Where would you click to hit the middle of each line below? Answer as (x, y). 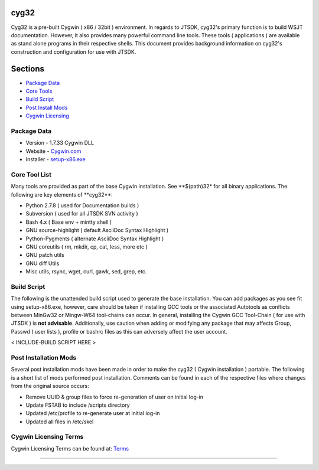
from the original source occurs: (50, 386)
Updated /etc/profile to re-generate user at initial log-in (93, 413)
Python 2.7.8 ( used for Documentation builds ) (82, 205)
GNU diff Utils (43, 263)
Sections (27, 69)
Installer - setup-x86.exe (56, 159)
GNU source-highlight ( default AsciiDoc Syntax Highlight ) (97, 230)
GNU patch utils (45, 255)
